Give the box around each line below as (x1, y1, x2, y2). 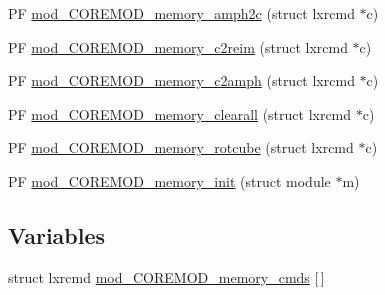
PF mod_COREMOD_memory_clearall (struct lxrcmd (8, 103, 352, 124)
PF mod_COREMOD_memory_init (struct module (8, 170, 331, 191)
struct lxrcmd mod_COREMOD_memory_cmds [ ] (8, 266, 325, 287)
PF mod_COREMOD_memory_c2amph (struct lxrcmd (8, 70, 355, 91)
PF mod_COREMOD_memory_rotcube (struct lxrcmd (8, 137, 354, 158)
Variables (8, 219, 106, 250)
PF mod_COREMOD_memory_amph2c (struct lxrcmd (8, 3, 355, 23)
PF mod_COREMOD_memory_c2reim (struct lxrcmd (8, 36, 348, 57)
